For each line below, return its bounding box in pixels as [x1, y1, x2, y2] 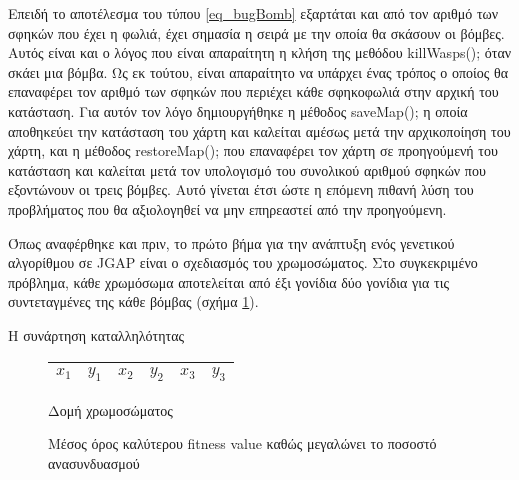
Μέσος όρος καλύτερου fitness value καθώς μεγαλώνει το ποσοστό [48, 433, 437, 454]
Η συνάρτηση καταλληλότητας [8, 324, 185, 345]
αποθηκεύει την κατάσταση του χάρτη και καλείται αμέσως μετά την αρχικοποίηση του [8, 120, 511, 141]
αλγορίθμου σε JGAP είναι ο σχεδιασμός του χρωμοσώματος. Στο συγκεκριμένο [8, 252, 478, 273]
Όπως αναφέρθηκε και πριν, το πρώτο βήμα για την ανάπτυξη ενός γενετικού [8, 232, 455, 253]
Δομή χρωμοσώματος [48, 399, 173, 420]
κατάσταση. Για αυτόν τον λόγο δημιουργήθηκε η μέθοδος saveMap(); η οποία [8, 100, 468, 121]
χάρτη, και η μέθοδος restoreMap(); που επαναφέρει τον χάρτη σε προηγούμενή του [8, 140, 498, 161]
